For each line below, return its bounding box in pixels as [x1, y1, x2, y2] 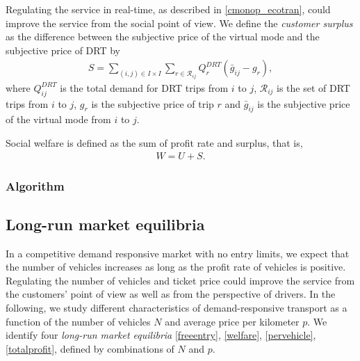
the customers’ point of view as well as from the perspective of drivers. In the [6, 287, 336, 301]
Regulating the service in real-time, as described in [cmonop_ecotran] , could [6, 2, 331, 16]
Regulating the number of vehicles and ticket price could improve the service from [6, 273, 355, 287]
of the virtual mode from [6, 112, 111, 127]
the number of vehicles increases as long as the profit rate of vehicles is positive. [6, 259, 346, 274]
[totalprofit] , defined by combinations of [6, 341, 174, 355]
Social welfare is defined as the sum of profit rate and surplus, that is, [6, 136, 303, 150]
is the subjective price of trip [91, 96, 214, 111]
